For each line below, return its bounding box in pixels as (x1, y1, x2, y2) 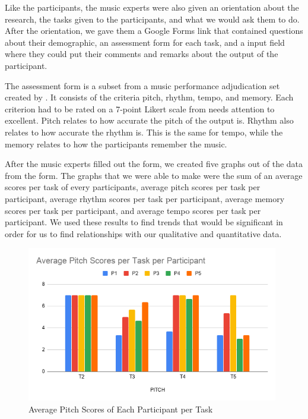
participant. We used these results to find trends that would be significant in (5, 216, 283, 228)
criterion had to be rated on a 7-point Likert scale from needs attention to (5, 102, 275, 115)
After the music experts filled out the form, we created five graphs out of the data (5, 157, 303, 170)
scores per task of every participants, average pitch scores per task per (5, 181, 261, 193)
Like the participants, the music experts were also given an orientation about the (5, 1, 299, 13)
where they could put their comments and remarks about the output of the (5, 48, 278, 60)
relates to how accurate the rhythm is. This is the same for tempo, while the (5, 125, 283, 138)
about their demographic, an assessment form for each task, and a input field (5, 36, 285, 48)
